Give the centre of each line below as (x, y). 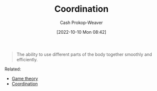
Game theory (25, 78)
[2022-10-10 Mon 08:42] (81, 32)
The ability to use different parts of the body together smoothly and (84, 54)
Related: (13, 69)
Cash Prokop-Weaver (81, 23)
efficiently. (27, 59)
